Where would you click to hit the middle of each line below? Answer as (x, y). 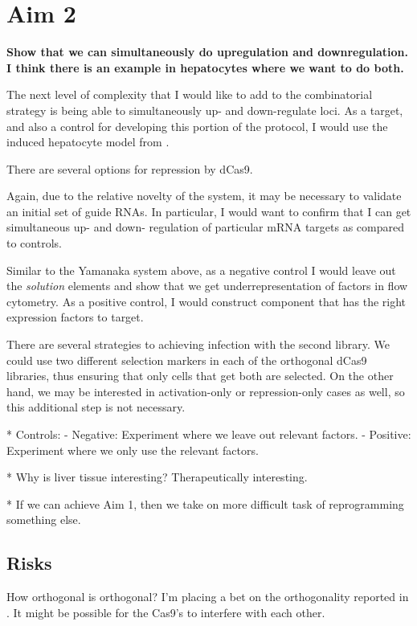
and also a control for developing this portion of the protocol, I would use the (197, 126)
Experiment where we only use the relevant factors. (133, 450)
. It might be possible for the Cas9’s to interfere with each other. (166, 612)
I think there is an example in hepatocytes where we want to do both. (205, 67)
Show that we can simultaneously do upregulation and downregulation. (207, 52)
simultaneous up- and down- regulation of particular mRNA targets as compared (205, 227)
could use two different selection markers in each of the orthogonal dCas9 (187, 360)
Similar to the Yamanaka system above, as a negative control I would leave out (201, 270)
